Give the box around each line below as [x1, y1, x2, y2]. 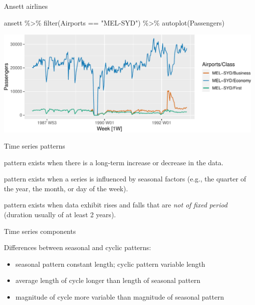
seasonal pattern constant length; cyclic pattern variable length [15, 258, 205, 269]
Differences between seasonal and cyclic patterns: [4, 242, 151, 253]
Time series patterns [4, 141, 65, 151]
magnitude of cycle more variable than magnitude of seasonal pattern [15, 292, 224, 302]
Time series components [4, 226, 76, 236]
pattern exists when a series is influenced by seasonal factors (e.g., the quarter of [4, 174, 246, 184]
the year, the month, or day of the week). [4, 183, 128, 193]
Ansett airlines [4, 1, 48, 11]
